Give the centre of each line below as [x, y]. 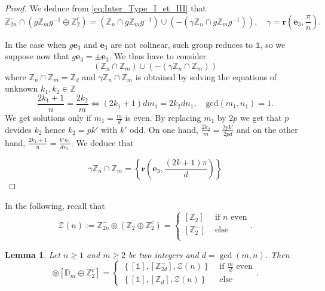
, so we [273, 44]
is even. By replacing [163, 118]
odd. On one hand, [164, 129]
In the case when [36, 44]
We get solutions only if [48, 118]
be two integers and [164, 254]
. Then [277, 254]
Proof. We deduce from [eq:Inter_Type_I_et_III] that [105, 8]
